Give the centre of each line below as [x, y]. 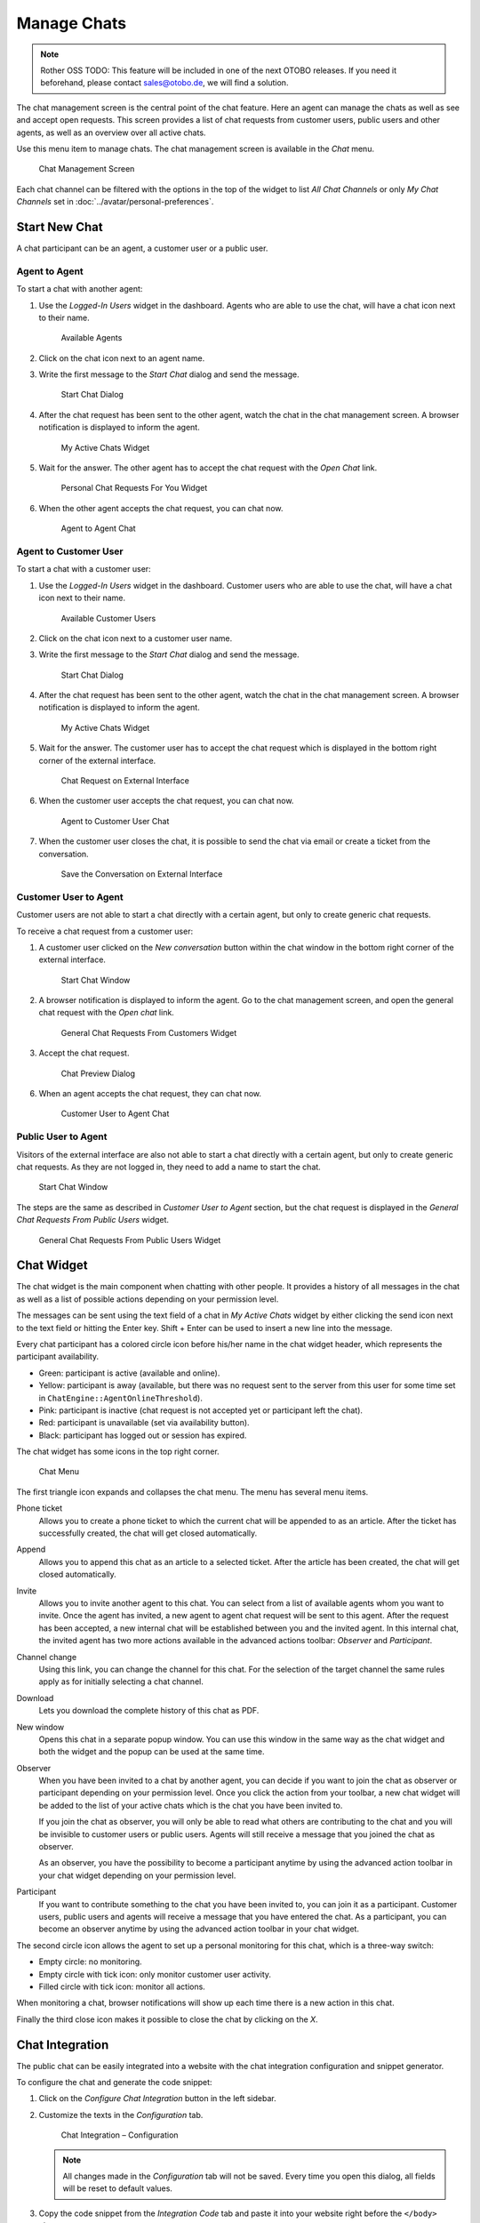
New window [40, 1727]
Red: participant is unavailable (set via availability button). [144, 1423]
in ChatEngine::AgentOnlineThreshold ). [121, 1398]
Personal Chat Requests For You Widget [134, 488]
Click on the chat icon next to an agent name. [122, 358]
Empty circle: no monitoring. [90, 1962]
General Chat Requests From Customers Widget [149, 1032]
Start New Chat [60, 227]
